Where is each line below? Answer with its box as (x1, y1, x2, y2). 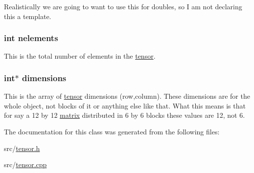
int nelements (4, 32, 58, 44)
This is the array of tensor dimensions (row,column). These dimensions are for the (4, 91, 250, 101)
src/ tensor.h (4, 143, 40, 153)
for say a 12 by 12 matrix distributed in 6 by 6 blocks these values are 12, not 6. (4, 110, 245, 120)
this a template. (4, 11, 51, 21)
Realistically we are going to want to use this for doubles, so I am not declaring (4, 1, 242, 11)
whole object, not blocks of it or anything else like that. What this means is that (4, 100, 246, 110)
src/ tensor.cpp (4, 159, 47, 170)
